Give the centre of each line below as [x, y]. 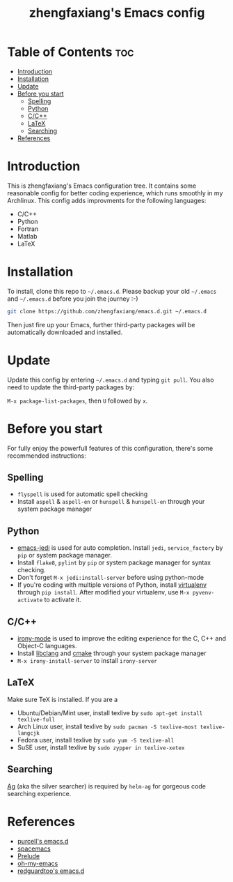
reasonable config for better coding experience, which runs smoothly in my [115, 193]
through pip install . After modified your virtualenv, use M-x [103, 592]
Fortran [28, 229]
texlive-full [36, 719]
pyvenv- [203, 593]
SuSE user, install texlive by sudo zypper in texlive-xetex [101, 747]
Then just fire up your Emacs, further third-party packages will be [101, 324]
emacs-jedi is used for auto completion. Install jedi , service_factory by [120, 548]
